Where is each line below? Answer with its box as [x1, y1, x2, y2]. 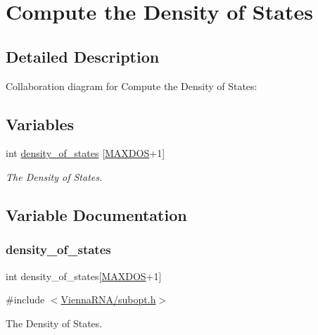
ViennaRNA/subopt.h [61, 292, 156, 307]
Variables [6, 113, 75, 134]
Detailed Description [6, 45, 160, 67]
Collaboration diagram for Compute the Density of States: [6, 78, 257, 93]
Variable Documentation [6, 203, 187, 225]
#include [6, 292, 45, 307]
